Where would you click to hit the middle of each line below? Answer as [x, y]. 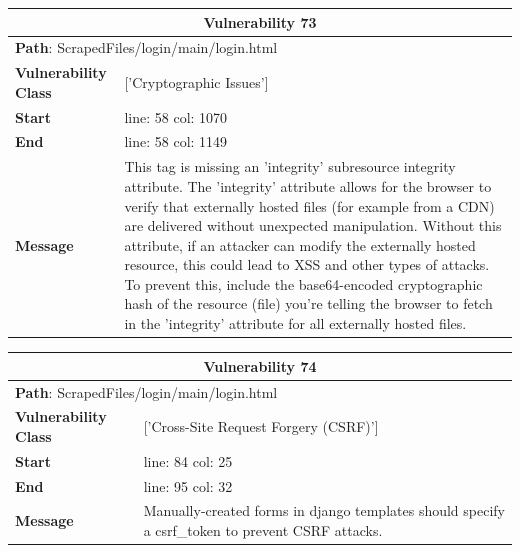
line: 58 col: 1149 [176, 141]
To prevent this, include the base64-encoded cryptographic [303, 283]
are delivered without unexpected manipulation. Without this [313, 225]
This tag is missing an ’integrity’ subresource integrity [290, 166]
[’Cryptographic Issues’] [196, 81]
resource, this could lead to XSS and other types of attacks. [307, 264]
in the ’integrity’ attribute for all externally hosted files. [295, 323]
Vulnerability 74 [260, 365]
